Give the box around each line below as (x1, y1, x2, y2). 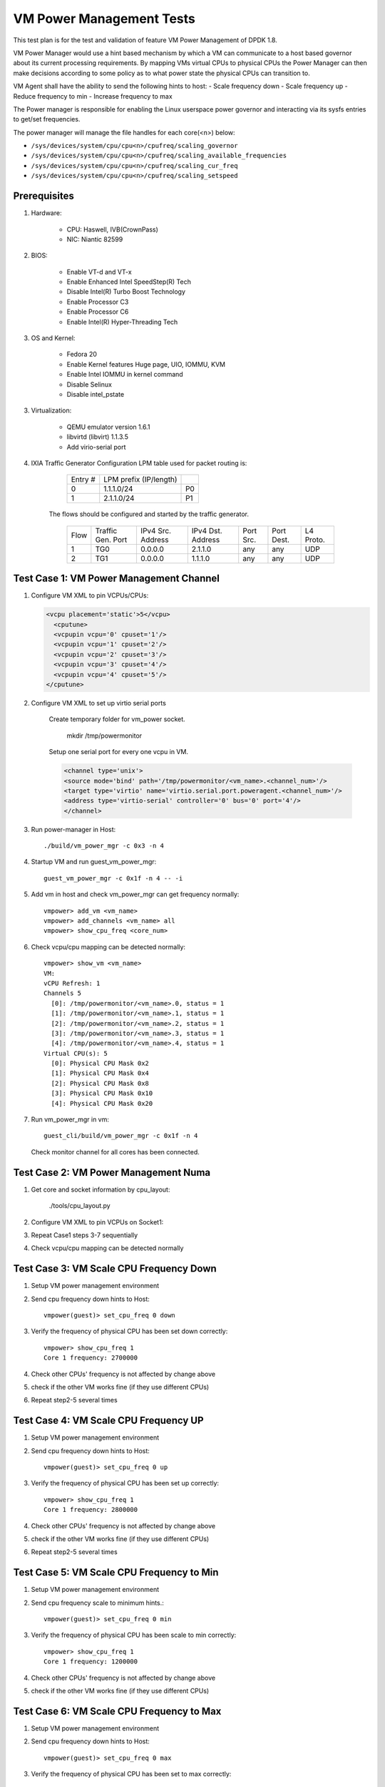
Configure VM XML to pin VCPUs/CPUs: (31, 591, 149, 600)
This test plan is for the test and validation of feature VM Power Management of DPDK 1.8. (13, 36, 277, 44)
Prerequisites (13, 190, 74, 202)
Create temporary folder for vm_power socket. (48, 715, 185, 723)
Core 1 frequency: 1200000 (43, 1658, 138, 1665)
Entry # (71, 475, 96, 485)
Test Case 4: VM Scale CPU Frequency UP (13, 1415, 204, 1427)
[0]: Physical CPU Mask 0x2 (51, 1059, 150, 1068)
